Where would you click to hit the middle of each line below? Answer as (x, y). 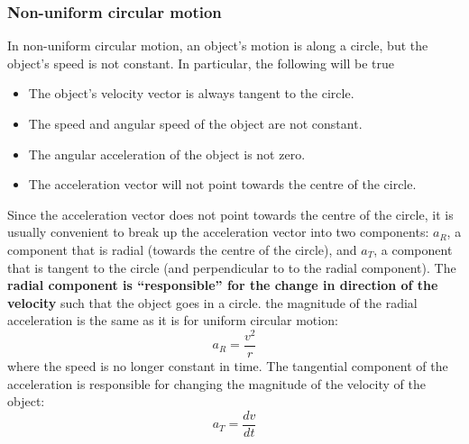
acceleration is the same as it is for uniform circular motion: (173, 320)
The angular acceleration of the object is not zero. (167, 154)
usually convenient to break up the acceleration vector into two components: (218, 232)
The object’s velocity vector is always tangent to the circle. (191, 93)
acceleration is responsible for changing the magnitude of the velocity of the (216, 383)
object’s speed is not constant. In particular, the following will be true (201, 63)
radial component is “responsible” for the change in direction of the (223, 285)
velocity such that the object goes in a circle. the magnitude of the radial (212, 302)
